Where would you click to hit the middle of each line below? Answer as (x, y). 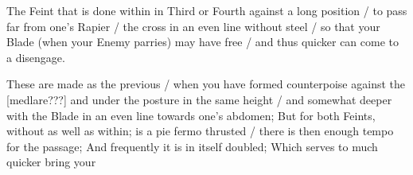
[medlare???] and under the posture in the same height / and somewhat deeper (199, 99)
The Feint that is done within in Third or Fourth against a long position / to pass (207, 10)
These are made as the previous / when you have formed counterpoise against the (206, 84)
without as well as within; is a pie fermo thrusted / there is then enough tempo (200, 131)
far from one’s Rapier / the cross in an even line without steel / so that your (193, 26)
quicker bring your (51, 162)
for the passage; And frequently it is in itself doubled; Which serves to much (192, 146)
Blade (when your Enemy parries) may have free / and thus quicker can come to (203, 42)
